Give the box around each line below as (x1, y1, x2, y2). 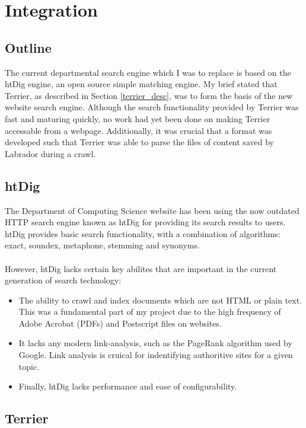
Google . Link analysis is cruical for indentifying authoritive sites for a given (18, 349, 293, 361)
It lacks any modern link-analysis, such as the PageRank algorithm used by (18, 337, 292, 349)
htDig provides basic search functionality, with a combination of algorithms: (5, 227, 280, 239)
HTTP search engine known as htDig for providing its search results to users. (5, 216, 286, 228)
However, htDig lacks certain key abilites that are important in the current (5, 262, 277, 274)
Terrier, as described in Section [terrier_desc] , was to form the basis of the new (5, 89, 293, 101)
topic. (18, 360, 40, 372)
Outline (5, 38, 52, 56)
